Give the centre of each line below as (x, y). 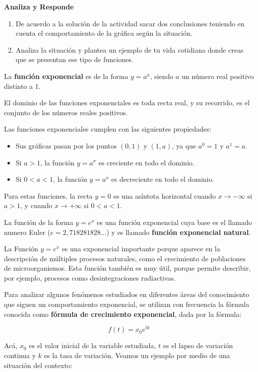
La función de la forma (39, 222)
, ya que (184, 145)
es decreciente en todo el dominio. (163, 179)
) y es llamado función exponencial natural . (179, 232)
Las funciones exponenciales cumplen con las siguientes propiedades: (108, 129)
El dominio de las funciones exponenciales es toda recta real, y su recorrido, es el (127, 103)
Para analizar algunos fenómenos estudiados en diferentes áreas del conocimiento (127, 294)
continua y (20, 355)
